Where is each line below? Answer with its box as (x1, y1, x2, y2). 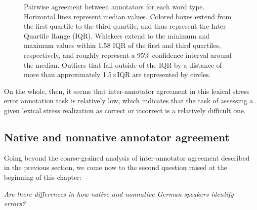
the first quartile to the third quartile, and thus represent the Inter (24, 21, 226, 31)
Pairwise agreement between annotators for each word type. (24, 1, 205, 11)
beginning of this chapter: (4, 171, 82, 182)
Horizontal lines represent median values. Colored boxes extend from (24, 11, 232, 21)
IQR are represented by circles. (117, 69, 211, 80)
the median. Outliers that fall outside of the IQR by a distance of (24, 59, 222, 70)
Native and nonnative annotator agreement (4, 129, 230, 144)
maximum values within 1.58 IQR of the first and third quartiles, (24, 40, 221, 50)
